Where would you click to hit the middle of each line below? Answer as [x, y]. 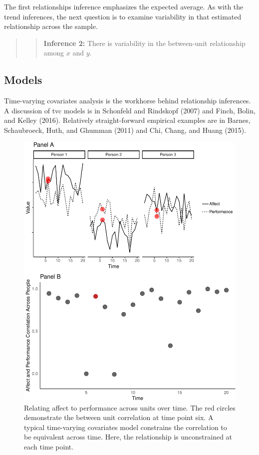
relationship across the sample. [51, 26]
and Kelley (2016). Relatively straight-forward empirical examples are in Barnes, [127, 120]
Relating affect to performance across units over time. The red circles [130, 407]
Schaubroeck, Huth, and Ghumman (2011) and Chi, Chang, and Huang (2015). [125, 130]
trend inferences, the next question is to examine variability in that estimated [123, 16]
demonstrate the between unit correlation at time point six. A [119, 417]
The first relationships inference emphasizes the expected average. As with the [124, 6]
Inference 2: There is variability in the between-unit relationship [144, 43]
